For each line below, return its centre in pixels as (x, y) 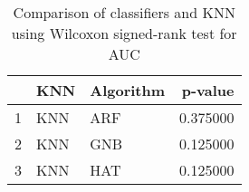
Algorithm (128, 90)
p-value (208, 90)
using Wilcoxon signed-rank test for (124, 33)
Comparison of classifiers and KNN (124, 12)
